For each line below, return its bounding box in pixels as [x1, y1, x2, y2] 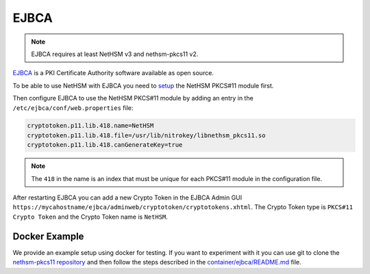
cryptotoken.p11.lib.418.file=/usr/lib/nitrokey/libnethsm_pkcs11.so [27, 131, 266, 139]
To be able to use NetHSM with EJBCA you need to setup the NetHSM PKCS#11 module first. [12, 81, 274, 90]
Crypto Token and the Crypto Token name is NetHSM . [12, 213, 168, 221]
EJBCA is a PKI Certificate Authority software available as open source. [12, 69, 214, 77]
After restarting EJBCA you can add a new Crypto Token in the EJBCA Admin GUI [12, 193, 243, 202]
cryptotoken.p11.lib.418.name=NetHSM [27, 122, 154, 130]
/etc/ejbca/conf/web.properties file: [12, 103, 134, 112]
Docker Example [12, 230, 84, 242]
